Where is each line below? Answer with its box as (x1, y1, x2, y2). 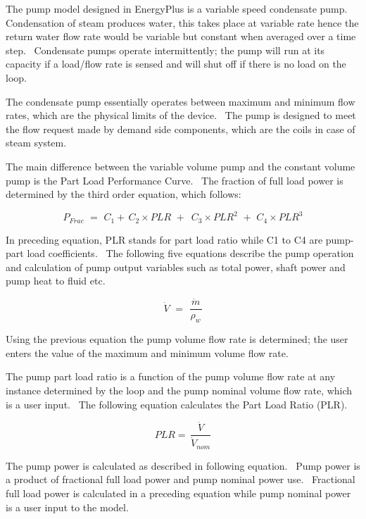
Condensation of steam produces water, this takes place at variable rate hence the (6, 15, 359, 30)
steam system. (6, 135, 67, 150)
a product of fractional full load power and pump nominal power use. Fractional (6, 472, 355, 487)
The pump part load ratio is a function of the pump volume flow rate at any (6, 369, 336, 384)
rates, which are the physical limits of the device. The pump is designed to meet (6, 108, 356, 123)
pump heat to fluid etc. (6, 273, 106, 288)
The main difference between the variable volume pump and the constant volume (6, 158, 355, 173)
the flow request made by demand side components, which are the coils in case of (6, 121, 355, 136)
